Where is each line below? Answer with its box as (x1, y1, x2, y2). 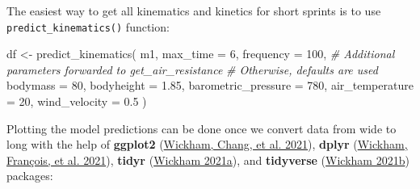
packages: (6, 167, 53, 184)
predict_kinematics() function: (6, 18, 170, 35)
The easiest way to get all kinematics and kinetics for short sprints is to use (6, 2, 381, 19)
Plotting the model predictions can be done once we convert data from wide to (6, 120, 397, 136)
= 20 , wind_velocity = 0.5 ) (6, 93, 147, 110)
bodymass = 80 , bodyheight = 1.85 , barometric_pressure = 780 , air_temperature (6, 77, 414, 94)
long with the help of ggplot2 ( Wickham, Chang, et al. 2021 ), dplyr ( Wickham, (6, 136, 408, 153)
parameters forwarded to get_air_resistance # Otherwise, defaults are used (6, 61, 378, 78)
